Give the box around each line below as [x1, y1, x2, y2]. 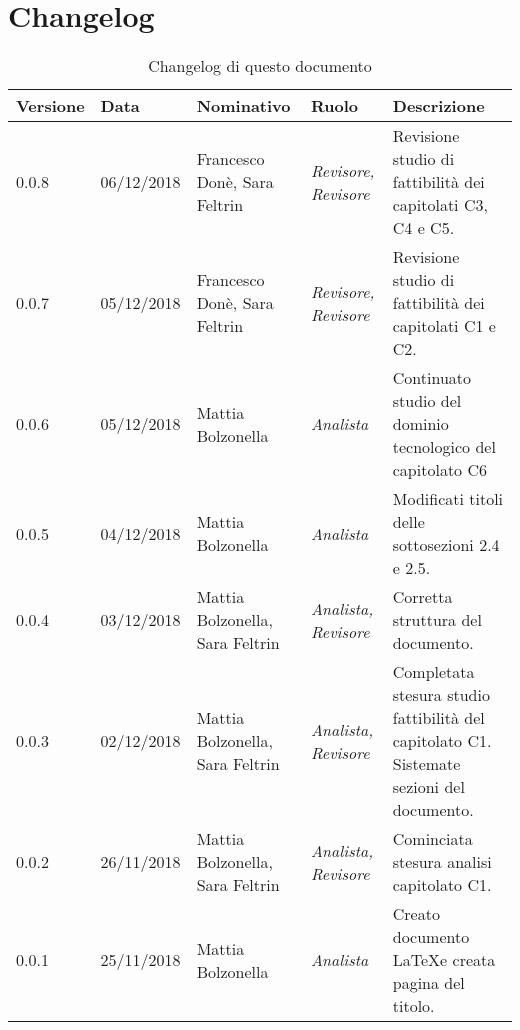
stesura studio [392, 683, 490, 707]
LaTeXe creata [392, 948, 496, 972]
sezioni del [392, 775, 465, 799]
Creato [392, 902, 440, 926]
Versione [16, 94, 85, 118]
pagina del [392, 971, 465, 995]
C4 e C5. [392, 216, 455, 240]
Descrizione [392, 94, 485, 118]
